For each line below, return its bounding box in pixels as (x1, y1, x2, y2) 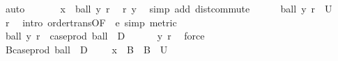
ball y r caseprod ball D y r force (5, 28, 205, 43)
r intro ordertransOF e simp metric (5, 15, 177, 29)
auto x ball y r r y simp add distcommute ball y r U (5, 1, 332, 15)
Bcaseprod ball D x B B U (5, 42, 168, 56)
